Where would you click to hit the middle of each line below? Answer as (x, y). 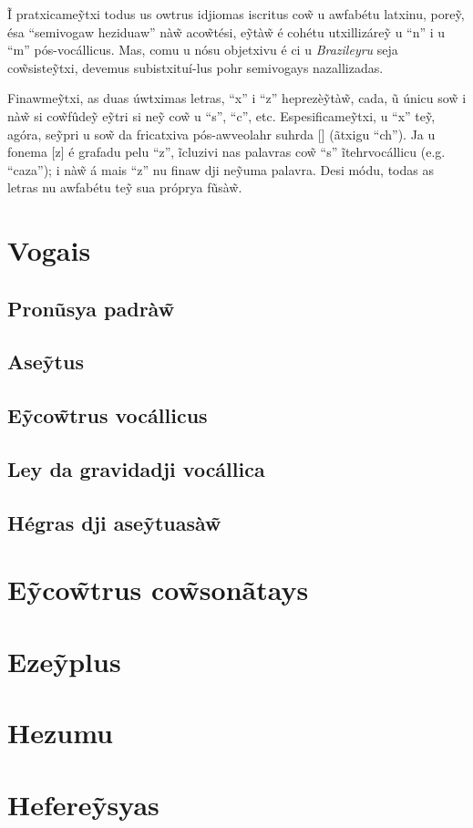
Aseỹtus (46, 362)
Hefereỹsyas (83, 804)
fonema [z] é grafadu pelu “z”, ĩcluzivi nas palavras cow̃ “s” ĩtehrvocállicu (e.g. (226, 152)
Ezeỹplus (64, 661)
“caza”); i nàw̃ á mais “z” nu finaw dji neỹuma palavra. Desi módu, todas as (221, 169)
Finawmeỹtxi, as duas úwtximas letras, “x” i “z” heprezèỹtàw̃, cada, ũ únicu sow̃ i (237, 98)
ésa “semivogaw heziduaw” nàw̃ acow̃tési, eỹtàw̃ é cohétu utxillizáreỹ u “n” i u (226, 31)
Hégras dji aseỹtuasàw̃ (114, 522)
